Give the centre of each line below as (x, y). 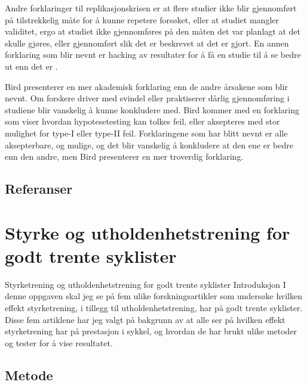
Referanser (39, 189)
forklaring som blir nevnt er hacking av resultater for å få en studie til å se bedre (153, 55)
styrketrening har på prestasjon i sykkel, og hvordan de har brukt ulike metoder (151, 331)
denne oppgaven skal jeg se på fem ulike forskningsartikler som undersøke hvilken (154, 296)
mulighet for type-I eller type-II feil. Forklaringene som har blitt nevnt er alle (146, 133)
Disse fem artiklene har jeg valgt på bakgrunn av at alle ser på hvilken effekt (145, 319)
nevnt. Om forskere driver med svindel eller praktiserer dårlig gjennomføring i (147, 98)
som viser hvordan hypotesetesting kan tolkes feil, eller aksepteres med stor (142, 121)
